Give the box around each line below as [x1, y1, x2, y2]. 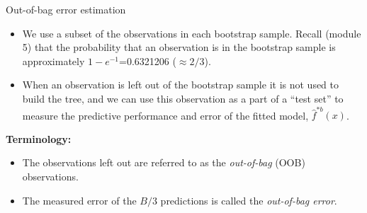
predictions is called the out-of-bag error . [160, 192, 337, 207]
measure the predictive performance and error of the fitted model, [22, 108, 309, 122]
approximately [22, 53, 85, 68]
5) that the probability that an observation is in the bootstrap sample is [22, 40, 336, 54]
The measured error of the [22, 192, 137, 207]
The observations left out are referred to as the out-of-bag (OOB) [22, 155, 305, 170]
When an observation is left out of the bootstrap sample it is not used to [22, 77, 339, 92]
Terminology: [6, 131, 72, 146]
